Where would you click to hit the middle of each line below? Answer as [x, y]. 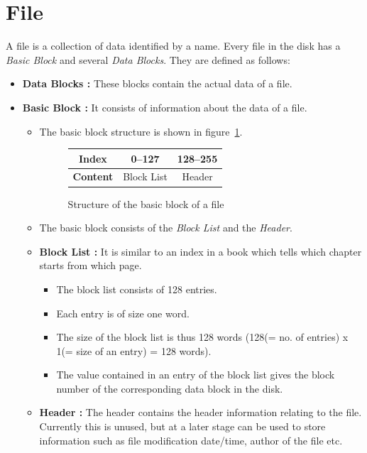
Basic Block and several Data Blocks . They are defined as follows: [148, 59]
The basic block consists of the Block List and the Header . [166, 228]
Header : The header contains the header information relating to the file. [201, 412]
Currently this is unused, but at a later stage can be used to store [182, 426]
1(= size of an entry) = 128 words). [134, 350]
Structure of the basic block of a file [146, 203]
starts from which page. [91, 265]
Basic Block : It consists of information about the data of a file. [165, 107]
